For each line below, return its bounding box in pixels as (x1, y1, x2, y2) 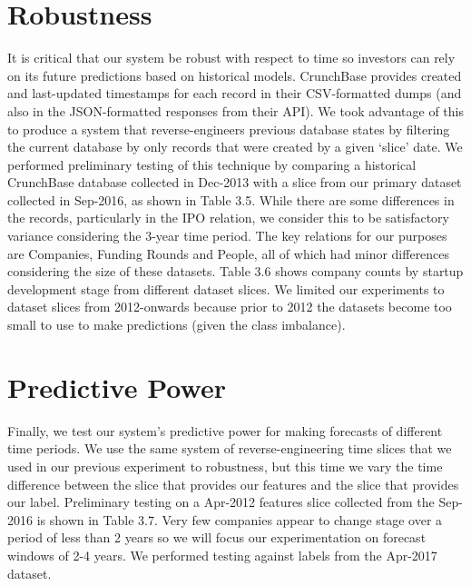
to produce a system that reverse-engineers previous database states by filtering (7, 119, 450, 138)
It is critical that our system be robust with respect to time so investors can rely (7, 48, 456, 67)
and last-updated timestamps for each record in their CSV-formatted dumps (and (7, 84, 462, 103)
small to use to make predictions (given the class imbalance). (7, 315, 346, 334)
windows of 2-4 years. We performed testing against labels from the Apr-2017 (7, 545, 437, 564)
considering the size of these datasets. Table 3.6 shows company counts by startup (7, 262, 464, 281)
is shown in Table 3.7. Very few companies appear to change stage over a (36, 510, 443, 529)
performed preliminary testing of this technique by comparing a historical (7, 154, 417, 174)
